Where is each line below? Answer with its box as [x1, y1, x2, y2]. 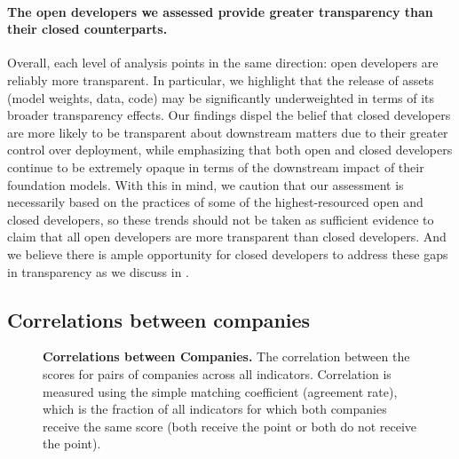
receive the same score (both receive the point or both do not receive [43, 416, 417, 435]
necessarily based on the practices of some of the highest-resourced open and [7, 193, 423, 211]
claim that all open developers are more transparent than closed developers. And [7, 227, 447, 246]
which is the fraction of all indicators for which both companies [43, 400, 387, 418]
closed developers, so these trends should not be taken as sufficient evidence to [7, 210, 434, 228]
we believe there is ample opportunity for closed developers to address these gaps [7, 244, 448, 263]
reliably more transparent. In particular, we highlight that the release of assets [7, 70, 434, 89]
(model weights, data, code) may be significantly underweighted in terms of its [7, 88, 435, 107]
